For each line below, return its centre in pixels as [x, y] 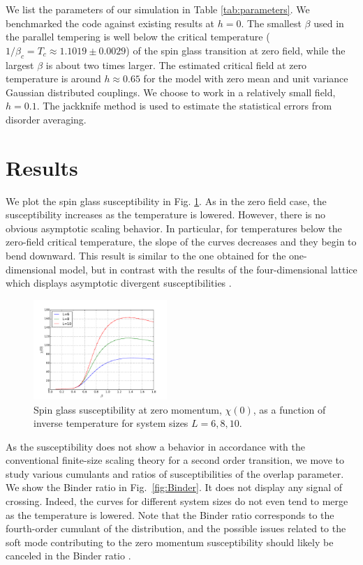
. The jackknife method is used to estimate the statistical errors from [184, 106]
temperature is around [53, 78]
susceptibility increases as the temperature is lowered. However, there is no [166, 214]
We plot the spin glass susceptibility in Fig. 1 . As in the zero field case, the [166, 201]
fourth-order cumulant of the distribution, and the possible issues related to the [176, 528]
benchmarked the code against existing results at [110, 23]
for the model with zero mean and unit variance [246, 78]
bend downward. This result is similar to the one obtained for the [146, 256]
